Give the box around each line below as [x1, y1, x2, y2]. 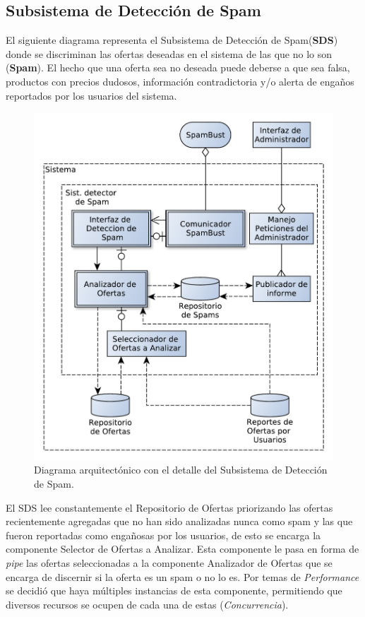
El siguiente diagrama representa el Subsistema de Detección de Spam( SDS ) [6, 33, 338, 47]
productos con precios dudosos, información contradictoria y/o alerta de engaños [6, 74, 354, 88]
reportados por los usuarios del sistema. [6, 88, 177, 102]
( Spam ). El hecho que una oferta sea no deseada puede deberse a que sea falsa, [6, 60, 350, 75]
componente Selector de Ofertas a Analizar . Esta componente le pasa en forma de [6, 541, 359, 556]
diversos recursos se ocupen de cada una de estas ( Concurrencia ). [6, 597, 289, 611]
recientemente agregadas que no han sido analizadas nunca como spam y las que [6, 514, 353, 529]
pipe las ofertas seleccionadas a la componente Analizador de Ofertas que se [6, 556, 333, 570]
